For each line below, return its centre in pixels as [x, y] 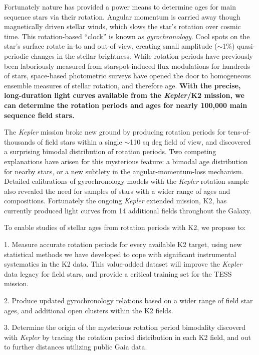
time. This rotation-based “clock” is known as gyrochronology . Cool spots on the [127, 36]
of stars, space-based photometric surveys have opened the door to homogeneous [127, 76]
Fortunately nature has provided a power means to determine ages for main [120, 7]
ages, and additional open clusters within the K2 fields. [89, 310]
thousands [20, 141]
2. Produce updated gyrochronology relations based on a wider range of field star [128, 301]
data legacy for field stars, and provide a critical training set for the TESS [118, 273]
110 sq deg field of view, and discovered [190, 141]
